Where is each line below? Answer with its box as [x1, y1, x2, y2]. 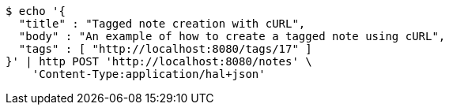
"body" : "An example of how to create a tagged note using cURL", [18, 30, 446, 43]
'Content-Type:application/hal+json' [32, 68, 266, 80]
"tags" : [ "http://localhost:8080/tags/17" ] [18, 43, 312, 55]
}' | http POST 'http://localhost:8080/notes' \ [6, 55, 312, 68]
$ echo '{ [6, 5, 66, 17]
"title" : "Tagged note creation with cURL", [18, 17, 306, 30]
